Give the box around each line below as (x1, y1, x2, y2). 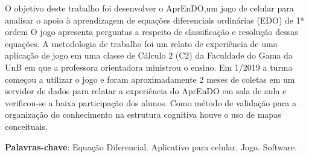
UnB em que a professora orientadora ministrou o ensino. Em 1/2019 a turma (5, 60, 293, 73)
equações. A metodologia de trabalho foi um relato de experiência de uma (5, 37, 278, 50)
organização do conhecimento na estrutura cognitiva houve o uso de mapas (5, 108, 281, 121)
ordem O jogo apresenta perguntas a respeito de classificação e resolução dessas (5, 25, 298, 38)
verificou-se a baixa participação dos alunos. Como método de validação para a (5, 96, 296, 109)
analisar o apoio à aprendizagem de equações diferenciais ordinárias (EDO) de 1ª (5, 13, 305, 26)
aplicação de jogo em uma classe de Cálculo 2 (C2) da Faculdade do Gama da (5, 49, 293, 62)
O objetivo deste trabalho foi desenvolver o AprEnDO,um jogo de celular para (5, 2, 294, 14)
